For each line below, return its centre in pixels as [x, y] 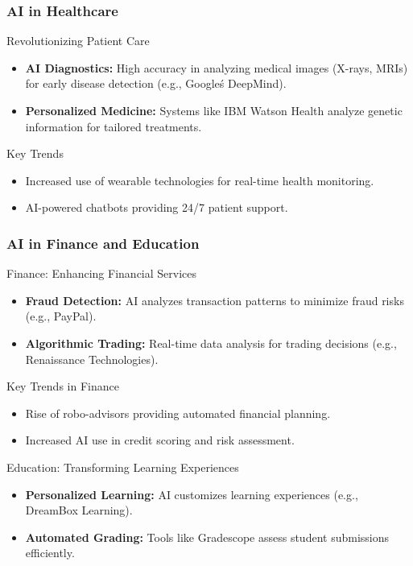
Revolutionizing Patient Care [78, 41]
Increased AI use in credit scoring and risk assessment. [160, 440]
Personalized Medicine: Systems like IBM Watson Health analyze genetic [214, 110]
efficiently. [50, 553]
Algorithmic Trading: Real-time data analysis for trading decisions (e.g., [211, 343]
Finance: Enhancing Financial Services [102, 273]
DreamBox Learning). [79, 510]
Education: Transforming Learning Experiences [123, 467]
